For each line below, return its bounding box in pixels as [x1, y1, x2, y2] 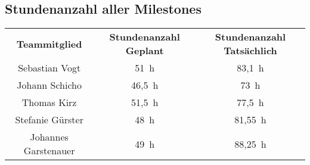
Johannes [30, 130, 69, 144]
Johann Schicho [17, 78, 82, 92]
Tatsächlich [224, 43, 277, 58]
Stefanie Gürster [15, 113, 83, 127]
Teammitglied [16, 36, 82, 51]
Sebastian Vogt [18, 61, 81, 75]
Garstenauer [23, 144, 75, 158]
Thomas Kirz [21, 95, 77, 110]
